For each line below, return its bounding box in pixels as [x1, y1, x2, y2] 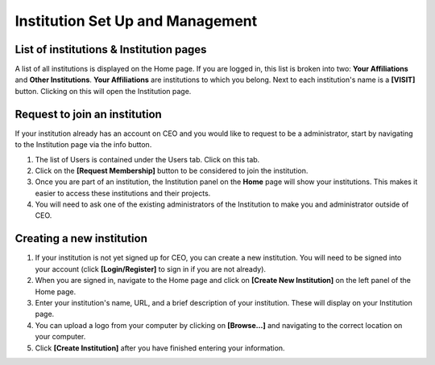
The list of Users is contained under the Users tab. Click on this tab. [35, 154, 260, 164]
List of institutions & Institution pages [14, 43, 207, 56]
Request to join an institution [14, 107, 163, 121]
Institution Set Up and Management [14, 12, 258, 30]
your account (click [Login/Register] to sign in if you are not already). [35, 264, 266, 273]
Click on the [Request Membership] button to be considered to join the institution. [35, 166, 309, 175]
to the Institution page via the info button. [14, 140, 152, 150]
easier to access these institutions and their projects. [35, 188, 211, 198]
